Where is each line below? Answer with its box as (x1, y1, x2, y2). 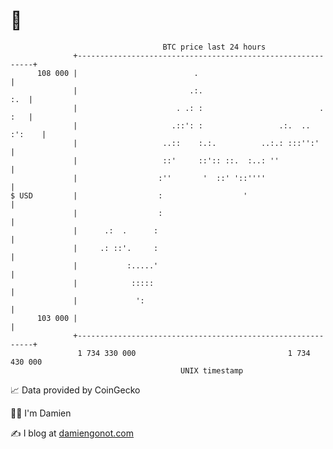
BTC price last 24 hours (162, 42, 267, 52)
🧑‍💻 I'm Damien (10, 407, 72, 419)
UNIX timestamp (180, 365, 244, 376)
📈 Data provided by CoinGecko (10, 384, 141, 396)
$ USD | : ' (10, 190, 248, 201)
